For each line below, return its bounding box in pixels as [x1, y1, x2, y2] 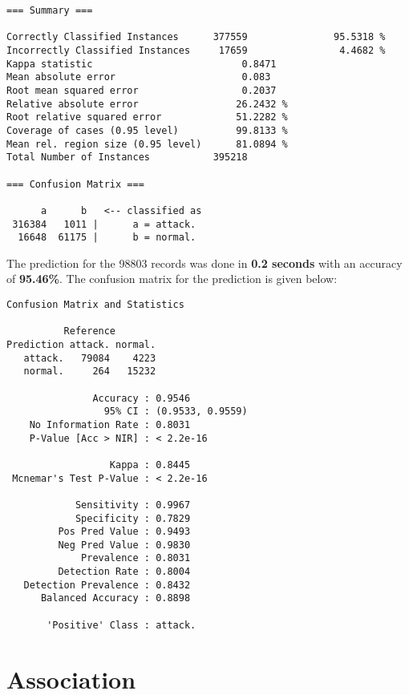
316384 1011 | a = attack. [12, 218, 196, 230]
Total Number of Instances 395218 [6, 152, 248, 164]
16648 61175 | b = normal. [18, 232, 196, 244]
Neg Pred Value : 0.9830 [58, 539, 191, 551]
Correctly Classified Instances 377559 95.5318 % [6, 31, 386, 43]
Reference [63, 325, 116, 337]
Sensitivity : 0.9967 [75, 499, 191, 511]
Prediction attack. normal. [6, 338, 156, 350]
